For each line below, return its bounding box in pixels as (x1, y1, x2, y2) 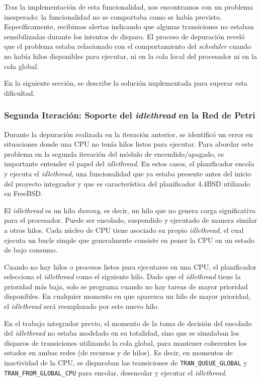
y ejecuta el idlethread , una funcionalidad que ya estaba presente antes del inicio (4, 168, 251, 178)
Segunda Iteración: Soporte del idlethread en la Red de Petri (4, 109, 255, 121)
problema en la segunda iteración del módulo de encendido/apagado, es (4, 148, 224, 159)
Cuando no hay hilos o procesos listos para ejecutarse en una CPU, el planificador (4, 261, 257, 272)
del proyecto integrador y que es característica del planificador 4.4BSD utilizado (4, 178, 250, 188)
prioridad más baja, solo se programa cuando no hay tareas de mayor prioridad (4, 281, 248, 291)
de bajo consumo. (4, 244, 58, 255)
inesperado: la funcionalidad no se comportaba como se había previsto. (4, 11, 222, 22)
